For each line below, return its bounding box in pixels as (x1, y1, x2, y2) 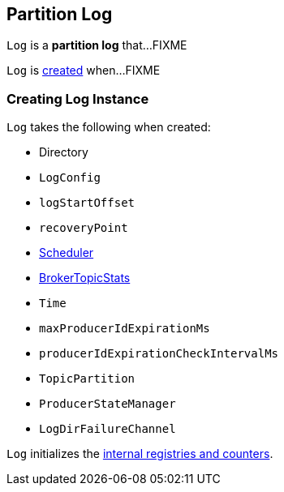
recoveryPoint (39, 221, 128, 235)
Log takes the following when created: (6, 120, 211, 135)
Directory (39, 145, 88, 160)
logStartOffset (39, 196, 136, 210)
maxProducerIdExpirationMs (39, 322, 210, 336)
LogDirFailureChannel (39, 422, 176, 436)
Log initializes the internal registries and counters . (6, 447, 273, 461)
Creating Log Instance (6, 90, 149, 107)
